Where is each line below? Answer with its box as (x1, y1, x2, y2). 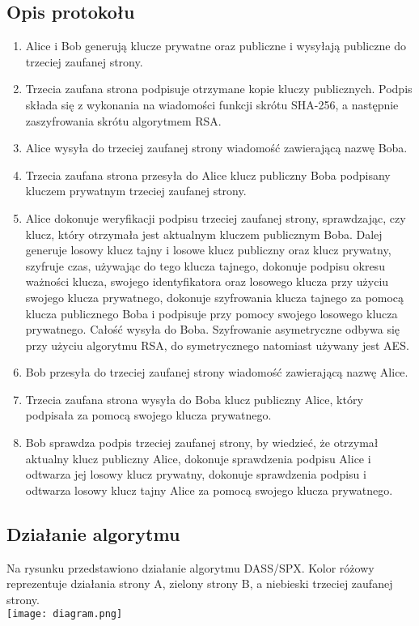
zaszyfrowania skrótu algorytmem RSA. (25, 112, 222, 129)
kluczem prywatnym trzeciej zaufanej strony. (25, 182, 247, 199)
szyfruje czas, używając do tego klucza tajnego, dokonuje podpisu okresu (25, 257, 385, 274)
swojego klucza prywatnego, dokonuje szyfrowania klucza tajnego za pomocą (25, 288, 404, 305)
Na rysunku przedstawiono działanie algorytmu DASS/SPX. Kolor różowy (6, 559, 375, 576)
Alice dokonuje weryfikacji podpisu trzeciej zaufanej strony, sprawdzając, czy (25, 209, 406, 226)
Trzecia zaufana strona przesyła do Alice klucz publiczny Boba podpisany (25, 166, 391, 183)
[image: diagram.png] (6, 608, 123, 620)
